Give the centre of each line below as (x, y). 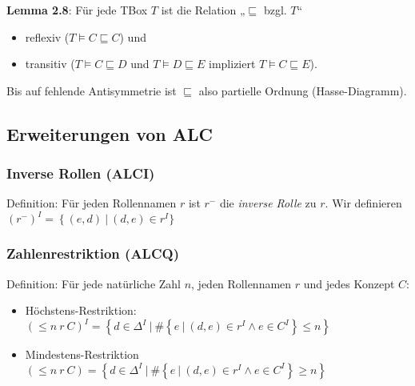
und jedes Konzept (349, 283)
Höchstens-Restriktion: (81, 310)
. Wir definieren (363, 203)
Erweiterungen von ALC (110, 133)
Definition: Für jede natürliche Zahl (94, 283)
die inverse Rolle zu (268, 203)
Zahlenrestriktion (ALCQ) (93, 253)
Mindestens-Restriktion (82, 354)
